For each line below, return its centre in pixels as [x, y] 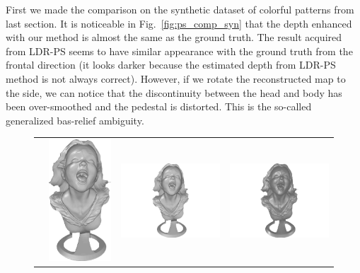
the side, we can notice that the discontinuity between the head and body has [174, 92]
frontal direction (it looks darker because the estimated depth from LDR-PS [171, 65]
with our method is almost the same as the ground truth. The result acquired [174, 37]
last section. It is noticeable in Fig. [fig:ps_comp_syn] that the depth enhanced [179, 23]
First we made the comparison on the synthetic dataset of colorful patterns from [180, 9]
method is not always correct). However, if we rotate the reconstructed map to [176, 78]
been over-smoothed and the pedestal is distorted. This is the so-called [159, 106]
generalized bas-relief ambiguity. [75, 120]
